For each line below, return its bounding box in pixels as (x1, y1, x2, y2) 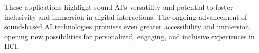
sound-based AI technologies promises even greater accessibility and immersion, (4, 21, 251, 32)
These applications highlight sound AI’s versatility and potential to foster (4, 2, 233, 12)
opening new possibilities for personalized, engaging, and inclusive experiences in (4, 31, 255, 41)
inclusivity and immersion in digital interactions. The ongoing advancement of (4, 11, 247, 22)
